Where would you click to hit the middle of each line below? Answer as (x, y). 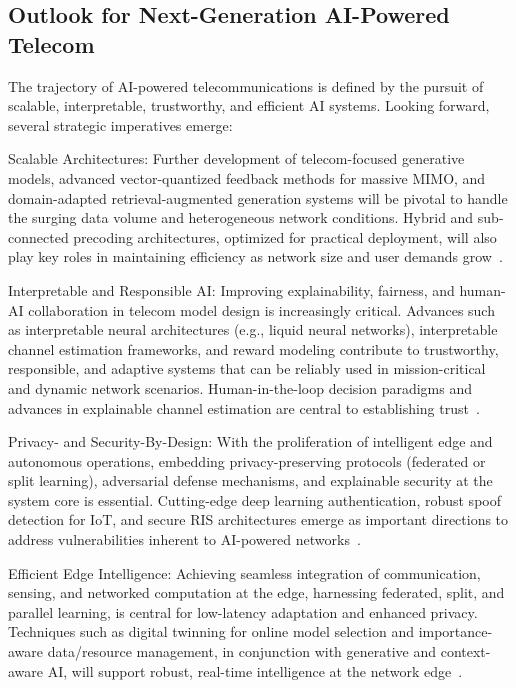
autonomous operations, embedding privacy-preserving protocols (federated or (247, 460)
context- (465, 651)
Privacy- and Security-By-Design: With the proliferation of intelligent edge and (250, 441)
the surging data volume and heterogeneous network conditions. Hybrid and (241, 217)
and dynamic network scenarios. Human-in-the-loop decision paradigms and (240, 387)
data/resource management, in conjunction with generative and (242, 651)
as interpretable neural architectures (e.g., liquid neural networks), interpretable (253, 329)
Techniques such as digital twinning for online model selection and (211, 631)
